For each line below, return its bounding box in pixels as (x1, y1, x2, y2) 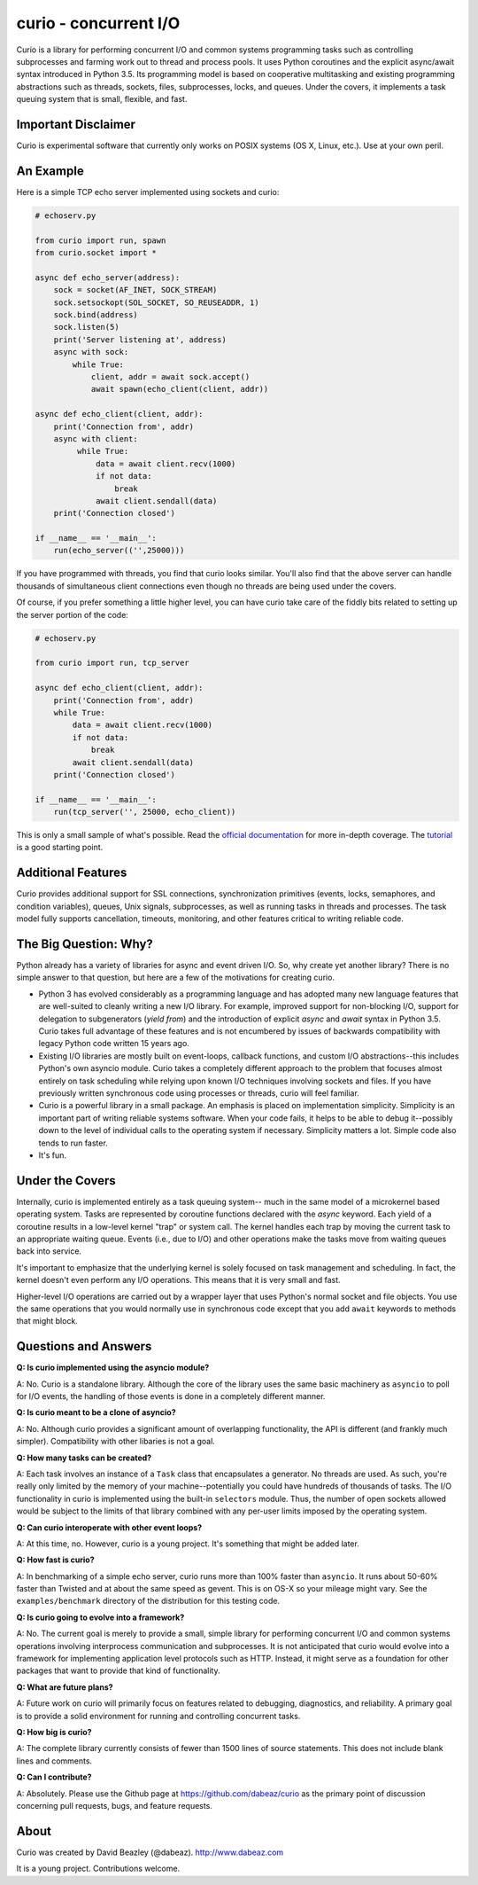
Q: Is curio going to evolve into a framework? (16, 1612, 185, 1623)
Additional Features (16, 865, 127, 880)
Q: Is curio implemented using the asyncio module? (16, 1362, 210, 1373)
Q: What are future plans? (16, 1681, 114, 1693)
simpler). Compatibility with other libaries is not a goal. (16, 1436, 216, 1447)
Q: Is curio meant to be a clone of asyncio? (16, 1407, 176, 1418)
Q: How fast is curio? (16, 1554, 95, 1565)
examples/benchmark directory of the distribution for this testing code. (16, 1596, 281, 1607)
